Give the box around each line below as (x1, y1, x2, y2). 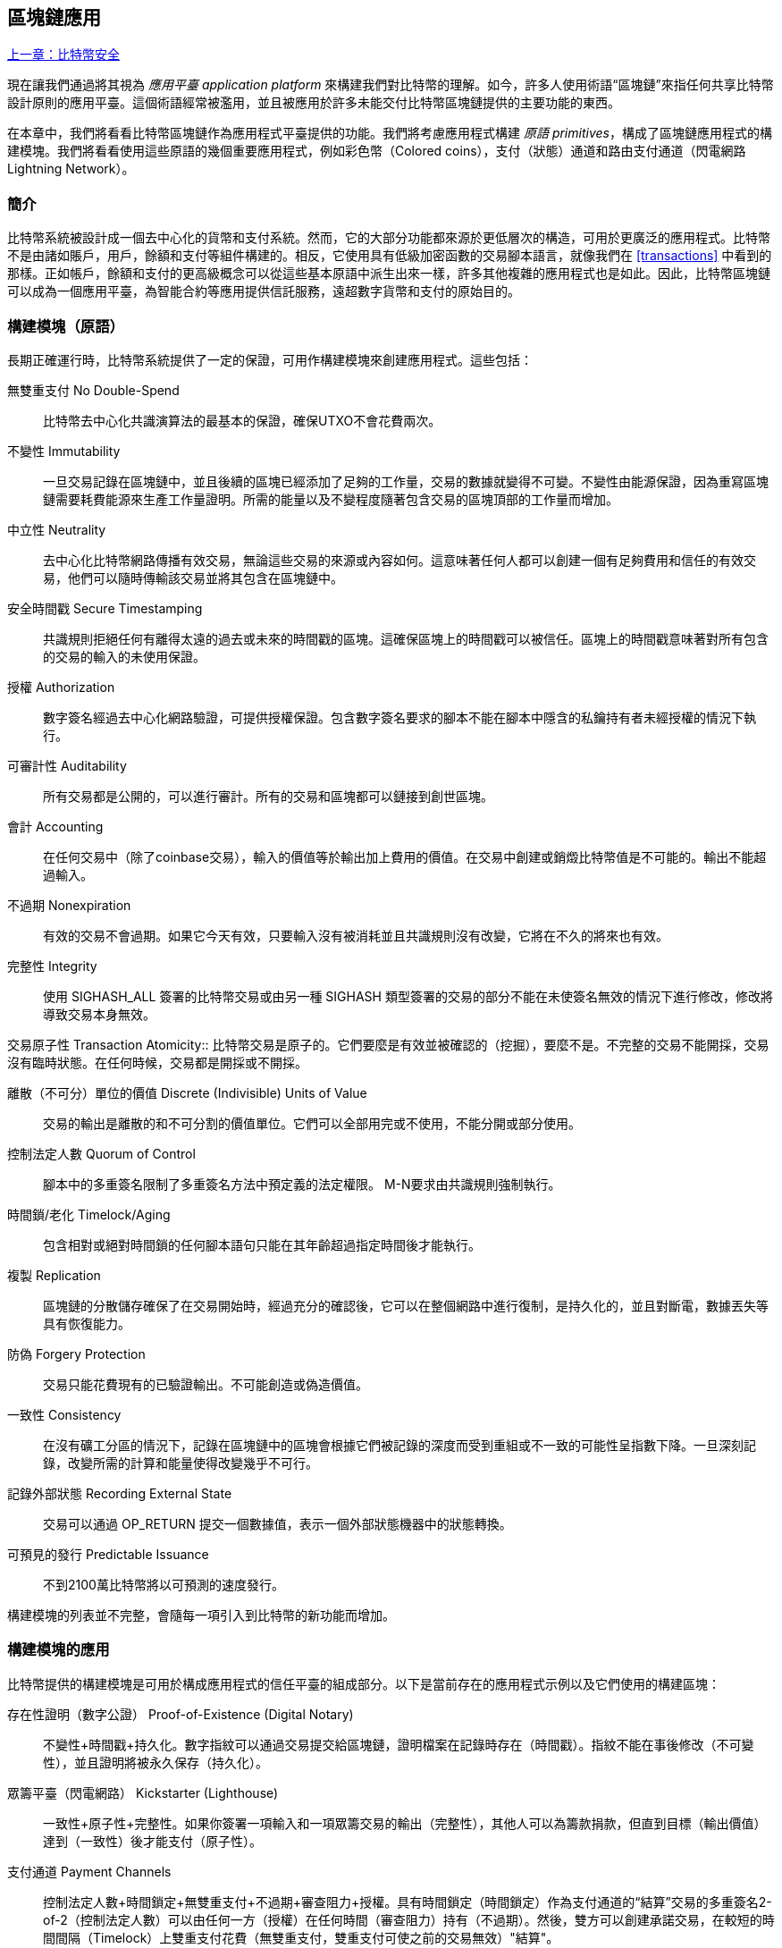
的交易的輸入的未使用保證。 (43, 648, 206, 664)
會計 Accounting (7, 818, 104, 834)
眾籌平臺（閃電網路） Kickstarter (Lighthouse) (7, 1784, 279, 1800)
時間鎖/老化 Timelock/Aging (7, 1206, 171, 1222)
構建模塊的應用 (7, 1640, 110, 1659)
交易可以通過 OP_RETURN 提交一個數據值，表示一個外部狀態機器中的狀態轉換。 (43, 1515, 512, 1531)
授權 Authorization (7, 679, 115, 695)
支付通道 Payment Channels (7, 1863, 172, 1879)
